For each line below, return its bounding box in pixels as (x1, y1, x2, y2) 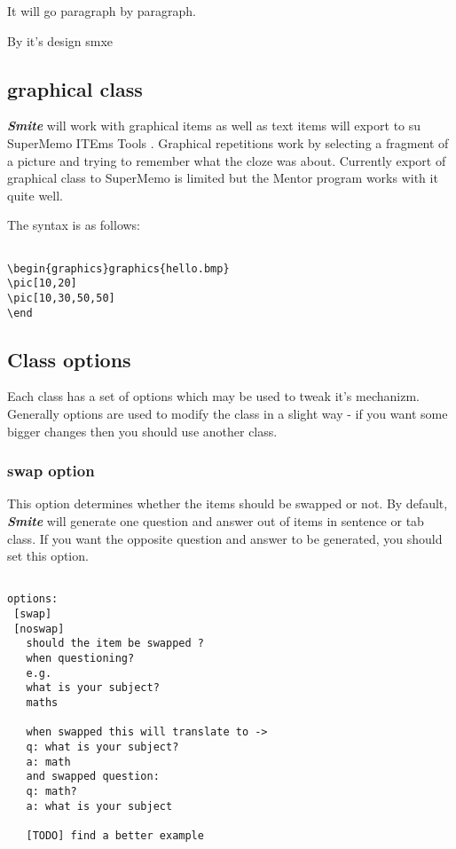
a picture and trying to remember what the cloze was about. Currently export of (7, 151, 446, 169)
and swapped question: (26, 770, 160, 783)
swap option (7, 460, 95, 482)
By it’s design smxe (7, 31, 114, 50)
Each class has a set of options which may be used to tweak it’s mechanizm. (7, 387, 420, 405)
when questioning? (26, 652, 135, 665)
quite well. (7, 185, 63, 204)
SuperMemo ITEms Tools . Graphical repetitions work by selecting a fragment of (7, 133, 449, 152)
